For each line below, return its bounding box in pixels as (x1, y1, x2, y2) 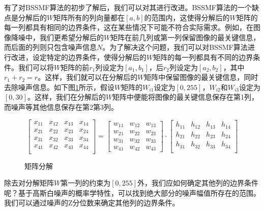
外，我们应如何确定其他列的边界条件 (137, 177, 259, 188)
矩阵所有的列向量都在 (53, 12, 125, 22)
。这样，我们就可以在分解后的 (38, 72, 138, 82)
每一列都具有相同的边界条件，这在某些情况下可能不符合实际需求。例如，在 (4, 22, 253, 33)
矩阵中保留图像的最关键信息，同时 (144, 72, 258, 82)
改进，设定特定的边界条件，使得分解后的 (11, 51, 146, 62)
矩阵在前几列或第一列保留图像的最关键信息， (110, 32, 260, 42)
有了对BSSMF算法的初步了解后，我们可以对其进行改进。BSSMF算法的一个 (4, 2, 252, 12)
